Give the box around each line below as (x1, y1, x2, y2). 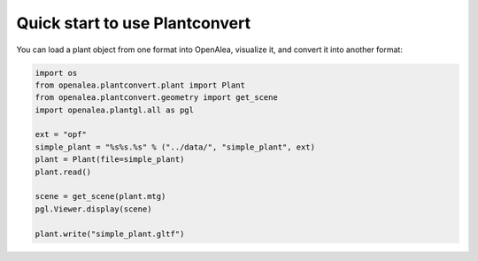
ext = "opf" (35, 129, 88, 140)
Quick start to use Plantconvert (16, 13, 251, 33)
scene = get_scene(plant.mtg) (35, 191, 166, 202)
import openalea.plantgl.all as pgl (35, 104, 195, 115)
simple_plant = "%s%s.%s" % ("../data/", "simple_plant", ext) (35, 142, 316, 152)
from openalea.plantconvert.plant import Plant (35, 80, 245, 90)
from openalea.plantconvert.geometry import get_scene (35, 93, 278, 103)
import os (35, 67, 78, 78)
